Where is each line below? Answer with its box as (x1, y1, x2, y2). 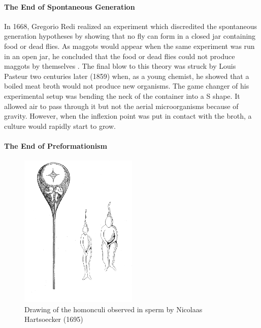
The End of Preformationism (4, 140, 107, 151)
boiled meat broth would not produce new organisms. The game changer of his (4, 80, 249, 91)
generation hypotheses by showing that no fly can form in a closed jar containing (4, 31, 256, 41)
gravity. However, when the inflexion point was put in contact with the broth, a (4, 111, 252, 121)
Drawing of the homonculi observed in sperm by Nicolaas (24, 304, 203, 314)
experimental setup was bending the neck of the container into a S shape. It (4, 90, 240, 101)
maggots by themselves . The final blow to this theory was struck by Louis (4, 61, 236, 71)
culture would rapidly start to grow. (4, 120, 116, 131)
